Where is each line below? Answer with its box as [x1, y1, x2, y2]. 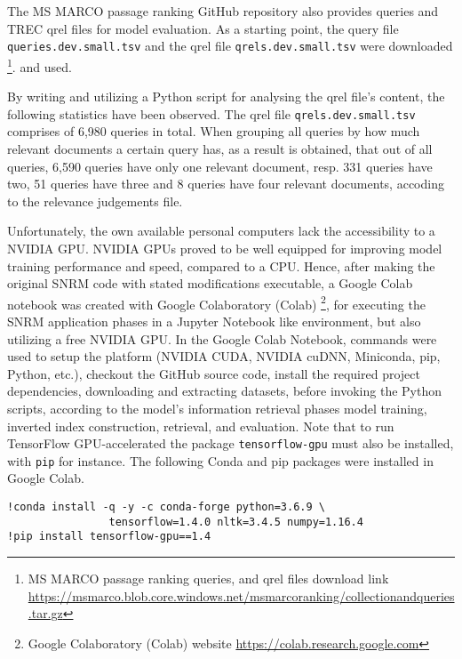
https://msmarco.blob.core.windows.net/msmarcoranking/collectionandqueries [28, 586, 455, 605]
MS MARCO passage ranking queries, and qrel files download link [28, 568, 389, 587]
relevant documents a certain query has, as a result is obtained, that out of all [7, 139, 433, 157]
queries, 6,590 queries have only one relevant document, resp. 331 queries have [7, 157, 433, 175]
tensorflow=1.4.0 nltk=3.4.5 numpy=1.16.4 [108, 515, 363, 528]
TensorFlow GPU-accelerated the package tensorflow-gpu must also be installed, [7, 434, 454, 453]
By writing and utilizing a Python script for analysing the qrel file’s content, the [7, 87, 445, 106]
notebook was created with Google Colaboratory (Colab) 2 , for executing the [7, 292, 426, 313]
